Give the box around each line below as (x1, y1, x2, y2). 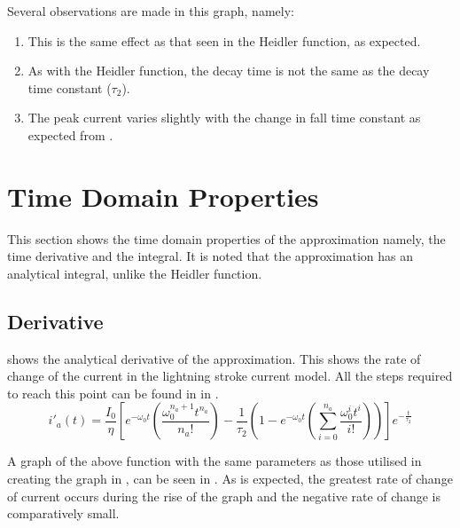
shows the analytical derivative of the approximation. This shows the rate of (7, 349, 421, 367)
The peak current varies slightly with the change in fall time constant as (27, 108, 421, 127)
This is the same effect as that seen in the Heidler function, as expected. (27, 31, 421, 50)
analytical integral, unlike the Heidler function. (7, 264, 262, 282)
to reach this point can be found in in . (7, 383, 219, 402)
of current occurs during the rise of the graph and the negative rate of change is (7, 486, 441, 505)
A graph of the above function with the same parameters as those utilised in (7, 452, 422, 470)
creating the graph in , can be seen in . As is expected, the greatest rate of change (7, 469, 453, 488)
